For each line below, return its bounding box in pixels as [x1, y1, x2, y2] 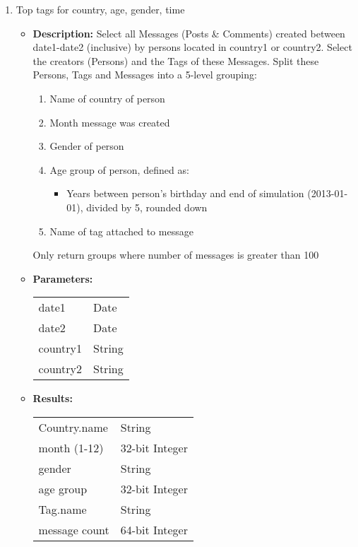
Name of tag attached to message [49, 223, 193, 238]
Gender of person [49, 139, 124, 153]
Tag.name [38, 500, 87, 517]
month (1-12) [38, 439, 104, 456]
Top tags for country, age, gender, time [16, 2, 185, 16]
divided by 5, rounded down [86, 199, 208, 214]
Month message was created [49, 114, 170, 129]
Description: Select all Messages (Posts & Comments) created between [32, 25, 345, 40]
